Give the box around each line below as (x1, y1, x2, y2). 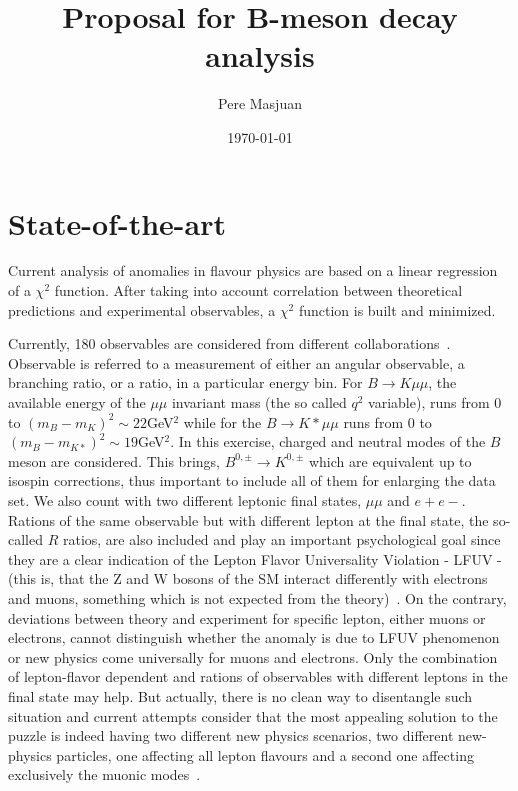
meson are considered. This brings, (8, 450, 220, 471)
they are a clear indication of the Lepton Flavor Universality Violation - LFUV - (8, 548, 502, 569)
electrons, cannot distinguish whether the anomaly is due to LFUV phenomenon (8, 627, 500, 648)
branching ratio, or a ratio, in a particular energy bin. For (8, 372, 363, 393)
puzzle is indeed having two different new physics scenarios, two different (8, 725, 454, 746)
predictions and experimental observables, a (8, 299, 276, 320)
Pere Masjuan (218, 93, 302, 114)
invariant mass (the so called (171, 392, 347, 412)
